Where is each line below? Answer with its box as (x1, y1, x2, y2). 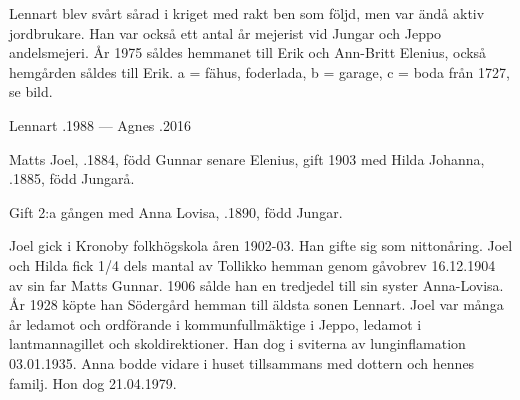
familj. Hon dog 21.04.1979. (9, 372, 177, 393)
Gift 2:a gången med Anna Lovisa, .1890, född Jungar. (9, 201, 343, 222)
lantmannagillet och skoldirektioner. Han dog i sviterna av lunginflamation (9, 333, 466, 354)
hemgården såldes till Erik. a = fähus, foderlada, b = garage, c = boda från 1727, (9, 61, 510, 82)
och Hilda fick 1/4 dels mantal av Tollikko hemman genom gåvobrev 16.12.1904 (9, 254, 496, 275)
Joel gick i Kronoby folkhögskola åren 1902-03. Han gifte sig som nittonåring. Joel (9, 235, 513, 256)
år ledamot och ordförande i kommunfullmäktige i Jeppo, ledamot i (9, 313, 422, 334)
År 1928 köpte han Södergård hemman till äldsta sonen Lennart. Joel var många (9, 294, 504, 315)
